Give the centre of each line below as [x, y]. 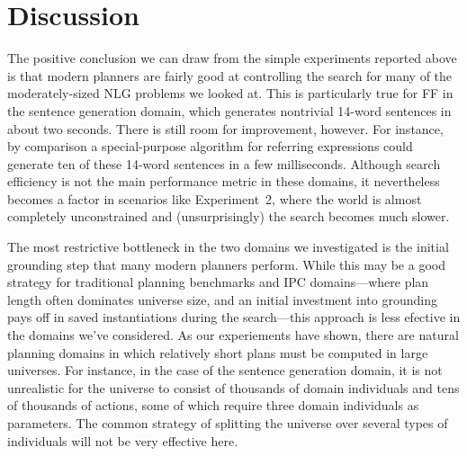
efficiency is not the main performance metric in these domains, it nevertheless [224, 181]
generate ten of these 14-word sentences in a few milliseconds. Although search [224, 163]
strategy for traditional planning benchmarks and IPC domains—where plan [218, 282]
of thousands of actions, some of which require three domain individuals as [213, 405]
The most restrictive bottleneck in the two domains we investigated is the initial [228, 247]
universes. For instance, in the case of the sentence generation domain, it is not [225, 370]
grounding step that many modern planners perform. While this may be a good [226, 264]
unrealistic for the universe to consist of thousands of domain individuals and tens [233, 387]
